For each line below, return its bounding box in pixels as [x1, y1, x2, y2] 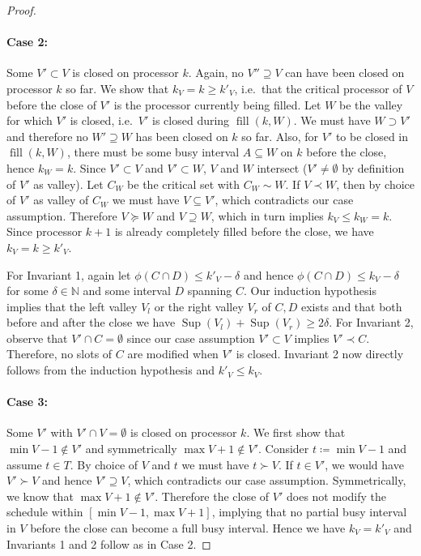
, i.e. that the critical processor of [234, 79, 402, 96]
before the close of [6, 96, 96, 113]
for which [6, 112, 53, 129]
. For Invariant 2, [329, 314, 414, 331]
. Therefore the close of [155, 487, 270, 504]
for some [6, 282, 49, 299]
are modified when [127, 345, 219, 362]
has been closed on [135, 127, 228, 144]
